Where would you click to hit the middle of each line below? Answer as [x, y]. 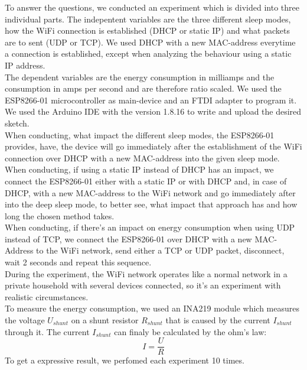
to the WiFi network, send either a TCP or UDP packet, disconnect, [160, 250]
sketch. [17, 123]
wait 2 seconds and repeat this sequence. [78, 262]
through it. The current [47, 331]
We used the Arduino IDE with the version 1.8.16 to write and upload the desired [153, 111]
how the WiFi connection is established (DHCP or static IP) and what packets [148, 30]
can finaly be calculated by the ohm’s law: [190, 331]
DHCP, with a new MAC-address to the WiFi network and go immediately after [150, 192]
